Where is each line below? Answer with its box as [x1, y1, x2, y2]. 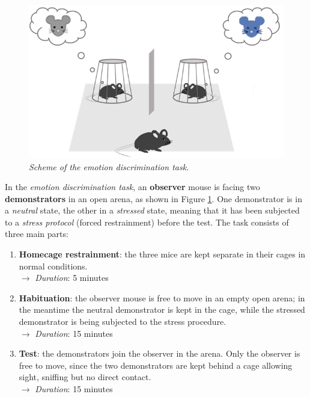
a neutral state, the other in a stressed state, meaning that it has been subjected [5, 204, 300, 217]
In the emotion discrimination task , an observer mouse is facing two [5, 180, 260, 193]
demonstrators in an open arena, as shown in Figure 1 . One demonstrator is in [5, 192, 302, 205]
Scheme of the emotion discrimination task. [29, 160, 189, 173]
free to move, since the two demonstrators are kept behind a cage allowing [19, 359, 293, 371]
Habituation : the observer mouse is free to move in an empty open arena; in [19, 291, 305, 304]
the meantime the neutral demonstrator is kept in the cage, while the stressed [19, 303, 305, 316]
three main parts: [5, 227, 68, 240]
